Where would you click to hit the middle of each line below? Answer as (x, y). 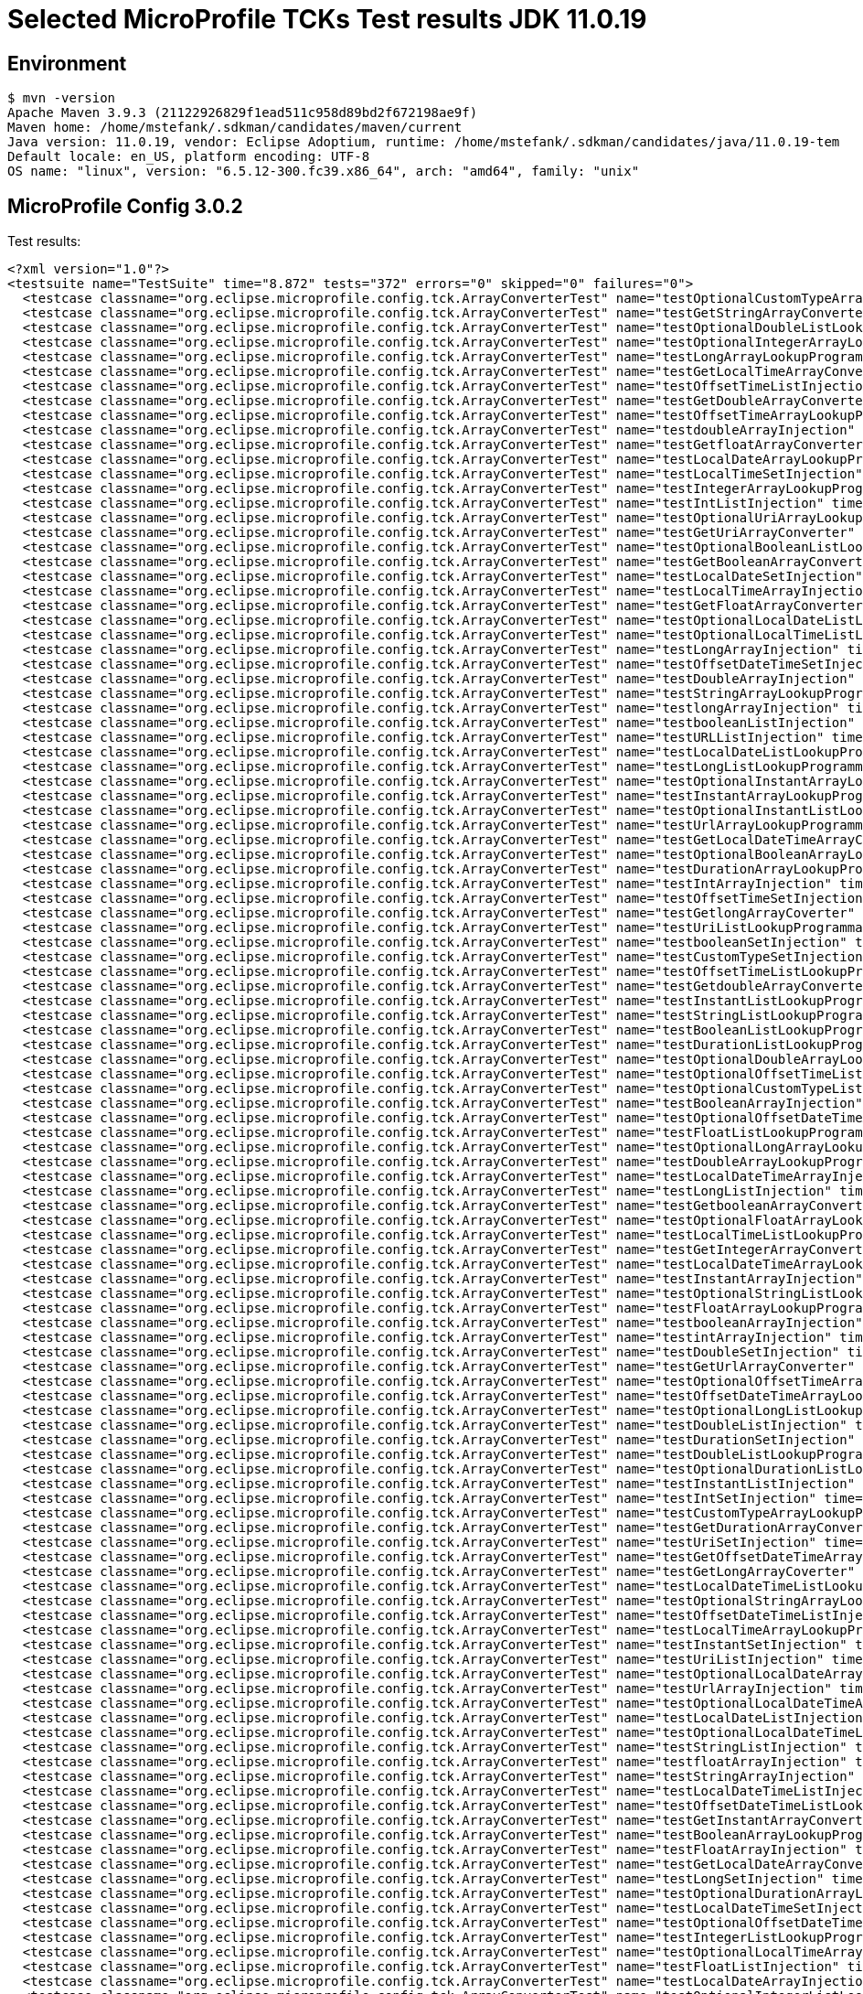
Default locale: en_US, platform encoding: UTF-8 (189, 157)
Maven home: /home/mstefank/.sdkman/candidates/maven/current (235, 128)
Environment (67, 63)
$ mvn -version (62, 98)
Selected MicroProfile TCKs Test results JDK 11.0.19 (327, 19)
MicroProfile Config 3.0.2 (125, 206)
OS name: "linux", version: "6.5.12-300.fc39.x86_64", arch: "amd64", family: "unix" (324, 172)
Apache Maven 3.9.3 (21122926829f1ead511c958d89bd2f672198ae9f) (243, 113)
